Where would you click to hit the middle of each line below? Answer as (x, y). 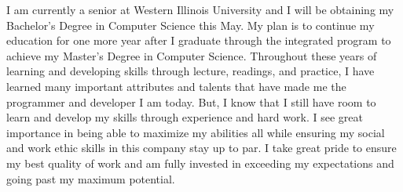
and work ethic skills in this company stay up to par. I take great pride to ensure (201, 148)
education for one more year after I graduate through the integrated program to (199, 40)
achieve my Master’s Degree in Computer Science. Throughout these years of (192, 55)
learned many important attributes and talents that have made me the (176, 86)
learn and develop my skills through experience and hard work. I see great (185, 117)
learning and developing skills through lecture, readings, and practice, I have (191, 71)
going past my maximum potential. (91, 178)
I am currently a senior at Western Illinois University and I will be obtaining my (200, 9)
